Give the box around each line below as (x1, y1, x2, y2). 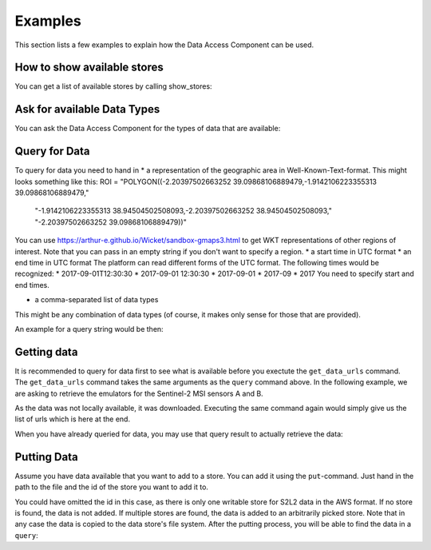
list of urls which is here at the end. (14, 414, 131, 424)
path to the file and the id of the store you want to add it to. (14, 482, 209, 492)
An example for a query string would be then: (14, 324, 164, 333)
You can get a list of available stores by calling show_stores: (14, 82, 212, 91)
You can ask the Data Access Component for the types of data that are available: (14, 124, 281, 134)
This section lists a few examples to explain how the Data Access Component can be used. (14, 40, 314, 50)
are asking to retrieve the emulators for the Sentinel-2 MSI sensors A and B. (14, 389, 263, 398)
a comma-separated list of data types (34, 295, 159, 305)
